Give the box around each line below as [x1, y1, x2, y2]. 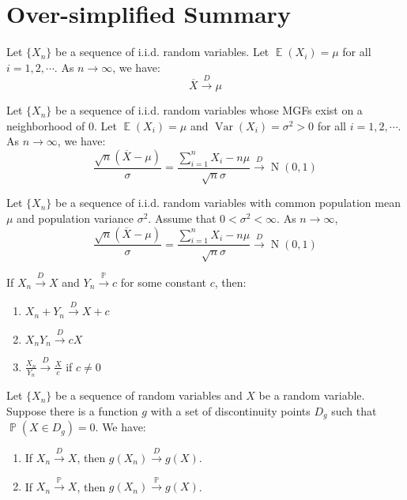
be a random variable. [258, 387, 365, 404]
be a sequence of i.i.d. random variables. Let [55, 43, 269, 60]
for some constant [120, 274, 207, 290]
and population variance [17, 210, 134, 227]
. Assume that [148, 210, 217, 227]
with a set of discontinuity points [150, 402, 311, 419]
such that [331, 402, 377, 419]
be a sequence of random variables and [55, 387, 243, 404]
